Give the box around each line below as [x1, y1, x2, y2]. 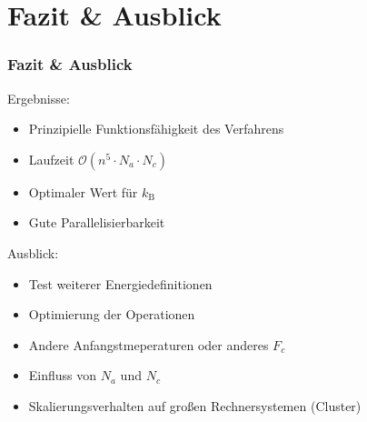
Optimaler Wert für [28, 182, 138, 201]
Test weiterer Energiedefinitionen [28, 274, 213, 293]
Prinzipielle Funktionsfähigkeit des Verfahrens [28, 119, 284, 138]
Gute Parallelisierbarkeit [28, 213, 165, 232]
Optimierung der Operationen [28, 305, 195, 324]
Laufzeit [28, 149, 74, 168]
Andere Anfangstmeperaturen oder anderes [28, 335, 269, 354]
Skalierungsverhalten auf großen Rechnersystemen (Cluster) [28, 396, 362, 415]
